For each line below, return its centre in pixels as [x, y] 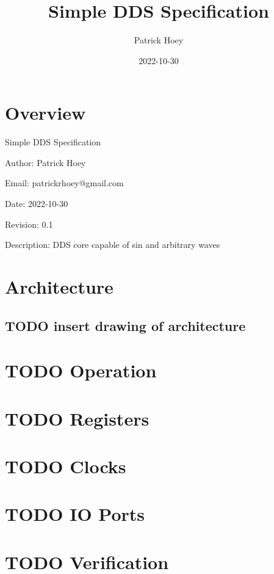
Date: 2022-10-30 [37, 204]
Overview [45, 113]
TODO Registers [77, 418]
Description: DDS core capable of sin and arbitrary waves [113, 245]
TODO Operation [81, 370]
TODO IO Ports [75, 514]
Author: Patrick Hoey [45, 162]
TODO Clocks [66, 466]
